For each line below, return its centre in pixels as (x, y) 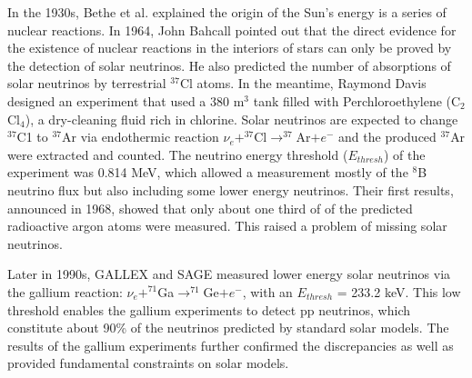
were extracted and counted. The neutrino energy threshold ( (178, 154)
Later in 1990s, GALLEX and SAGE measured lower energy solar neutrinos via (229, 274)
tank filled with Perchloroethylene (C (357, 100)
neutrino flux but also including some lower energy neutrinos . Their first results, (231, 189)
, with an (267, 291)
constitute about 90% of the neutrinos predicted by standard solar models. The (228, 328)
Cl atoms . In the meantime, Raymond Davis (303, 83)
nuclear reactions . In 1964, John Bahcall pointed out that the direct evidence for (232, 30)
